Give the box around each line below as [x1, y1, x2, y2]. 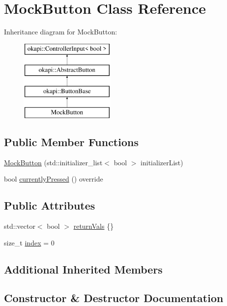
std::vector [4, 221, 35, 231]
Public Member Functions [4, 134, 139, 149]
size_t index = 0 [4, 237, 55, 247]
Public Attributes [4, 198, 95, 213]
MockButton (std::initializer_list [4, 157, 103, 167]
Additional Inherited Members [4, 261, 163, 276]
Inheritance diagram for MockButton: [4, 27, 117, 37]
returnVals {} [73, 221, 114, 231]
